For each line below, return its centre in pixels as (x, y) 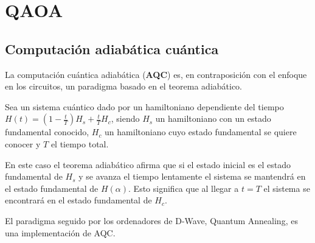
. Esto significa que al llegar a (184, 188)
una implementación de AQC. (60, 232)
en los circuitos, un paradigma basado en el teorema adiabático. (124, 86)
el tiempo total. (80, 143)
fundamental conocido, (47, 132)
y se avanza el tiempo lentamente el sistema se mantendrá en (192, 176)
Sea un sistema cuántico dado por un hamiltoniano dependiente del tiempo (144, 106)
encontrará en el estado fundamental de (78, 200)
